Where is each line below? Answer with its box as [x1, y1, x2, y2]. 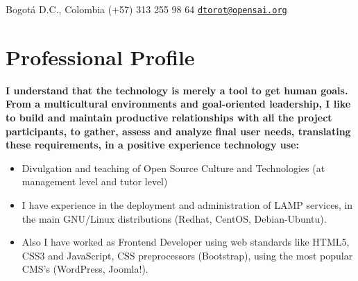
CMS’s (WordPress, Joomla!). [22, 262, 148, 276]
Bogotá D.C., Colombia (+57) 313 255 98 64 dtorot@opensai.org [6, 2, 287, 16]
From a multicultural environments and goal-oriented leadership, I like [6, 96, 351, 111]
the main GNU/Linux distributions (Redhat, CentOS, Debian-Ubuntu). [22, 211, 327, 225]
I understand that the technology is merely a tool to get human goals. [6, 83, 348, 97]
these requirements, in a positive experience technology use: [6, 137, 299, 152]
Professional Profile [6, 42, 195, 71]
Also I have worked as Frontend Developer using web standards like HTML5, [22, 235, 350, 249]
